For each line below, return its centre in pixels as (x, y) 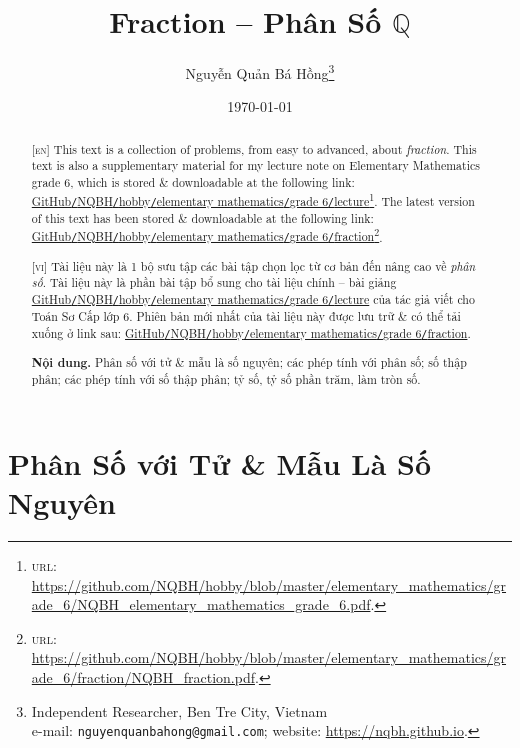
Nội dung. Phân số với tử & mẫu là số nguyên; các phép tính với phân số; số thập (249, 362)
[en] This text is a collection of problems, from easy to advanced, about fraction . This (254, 148)
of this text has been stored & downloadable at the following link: (202, 217)
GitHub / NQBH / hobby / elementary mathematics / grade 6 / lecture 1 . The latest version (253, 199)
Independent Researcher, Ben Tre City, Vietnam (179, 710)
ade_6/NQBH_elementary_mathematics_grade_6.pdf (201, 604)
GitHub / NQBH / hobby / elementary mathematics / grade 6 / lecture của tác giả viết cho (253, 298)
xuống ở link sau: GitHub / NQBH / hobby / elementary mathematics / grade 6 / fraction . (251, 332)
